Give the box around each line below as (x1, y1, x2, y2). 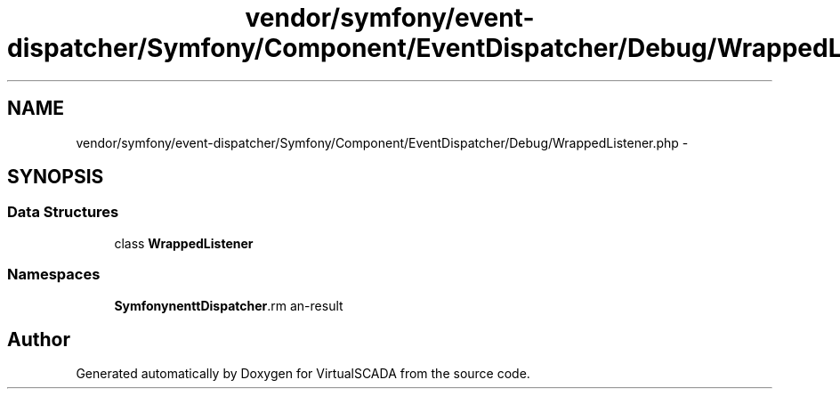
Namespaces (7, 265, 101, 284)
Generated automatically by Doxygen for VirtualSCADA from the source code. (76, 366, 530, 382)
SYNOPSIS (7, 166, 104, 189)
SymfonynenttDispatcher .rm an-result (114, 297, 343, 313)
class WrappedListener (114, 235, 254, 251)
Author (7, 327, 70, 351)
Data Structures (7, 203, 119, 222)
